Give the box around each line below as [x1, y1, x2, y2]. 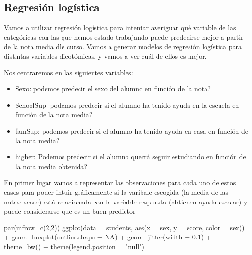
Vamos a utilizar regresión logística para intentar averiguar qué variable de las [4, 22, 236, 33]
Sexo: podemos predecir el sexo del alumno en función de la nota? [15, 84, 211, 94]
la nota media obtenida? [15, 161, 87, 171]
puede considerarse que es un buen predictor [4, 206, 136, 216]
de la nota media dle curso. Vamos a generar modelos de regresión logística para [4, 41, 242, 51]
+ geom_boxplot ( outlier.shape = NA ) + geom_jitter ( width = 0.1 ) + [4, 232, 211, 242]
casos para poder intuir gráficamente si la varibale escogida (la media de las [4, 187, 228, 197]
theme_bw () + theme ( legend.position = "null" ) [4, 241, 144, 251]
